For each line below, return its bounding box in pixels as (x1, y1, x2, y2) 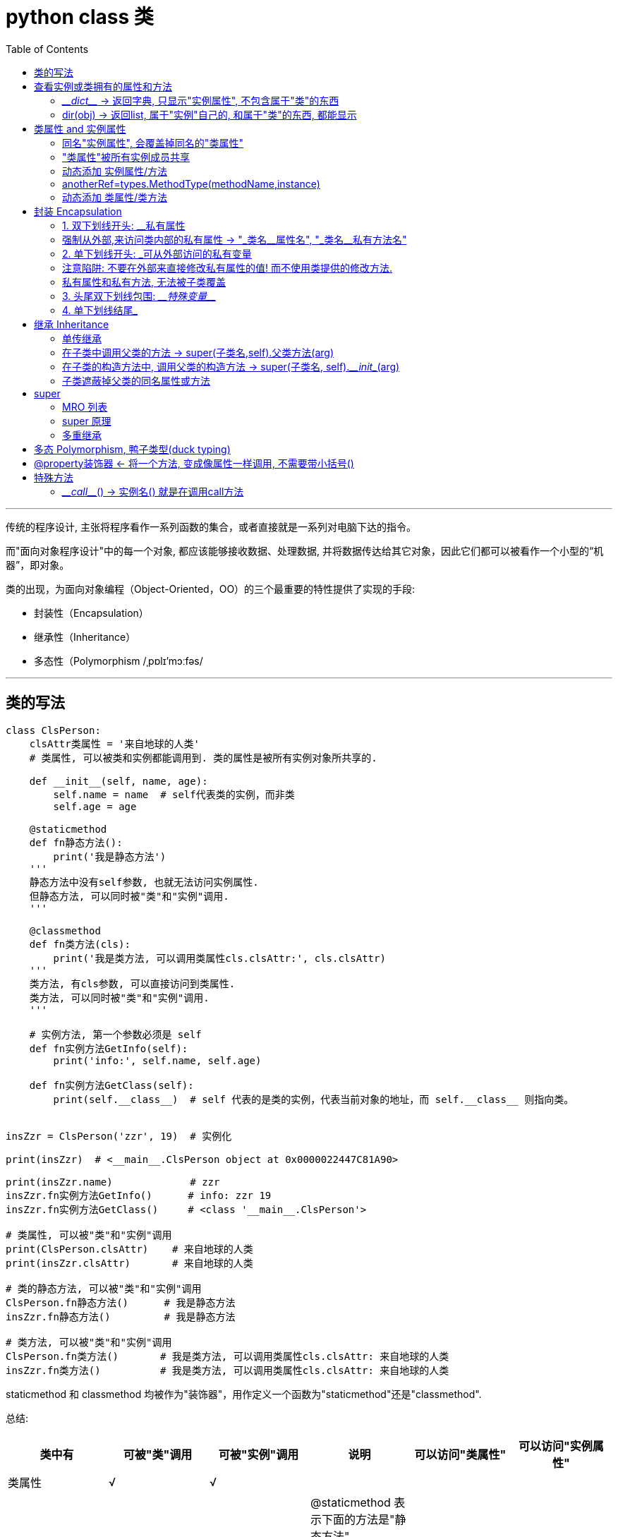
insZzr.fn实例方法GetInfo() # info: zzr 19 (6, 1189, 272, 1201)
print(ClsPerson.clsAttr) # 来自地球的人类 (6, 1243, 253, 1255)
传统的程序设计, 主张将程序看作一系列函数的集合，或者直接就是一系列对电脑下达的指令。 (6, 520, 416, 533)
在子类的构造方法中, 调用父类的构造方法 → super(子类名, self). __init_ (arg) (62, 360, 400, 373)
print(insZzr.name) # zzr (6, 1176, 220, 1188)
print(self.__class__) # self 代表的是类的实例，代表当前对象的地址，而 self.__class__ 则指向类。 (53, 1093, 574, 1105)
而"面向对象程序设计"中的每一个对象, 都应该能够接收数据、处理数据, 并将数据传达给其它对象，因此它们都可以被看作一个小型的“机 (6, 544, 604, 557)
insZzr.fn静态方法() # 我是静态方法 (6, 1310, 236, 1322)
